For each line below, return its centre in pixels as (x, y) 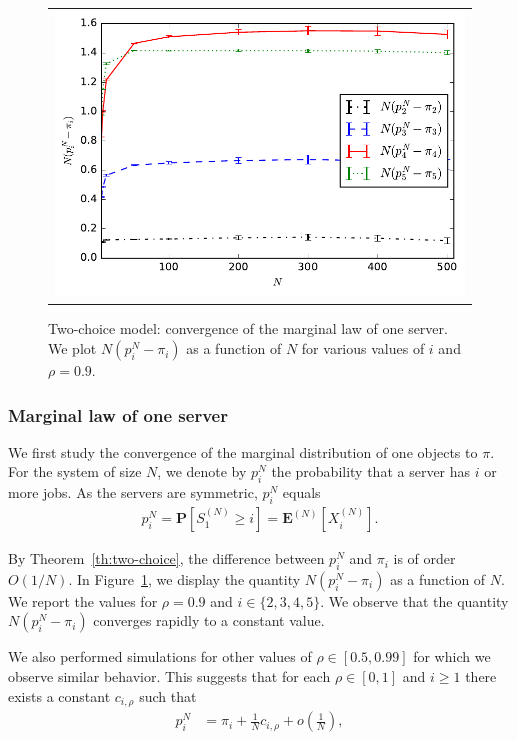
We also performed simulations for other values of (160, 656)
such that (168, 695)
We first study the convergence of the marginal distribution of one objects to (243, 451)
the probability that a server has (371, 471)
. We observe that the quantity (414, 600)
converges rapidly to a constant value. (209, 620)
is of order (424, 558)
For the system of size (75, 471)
